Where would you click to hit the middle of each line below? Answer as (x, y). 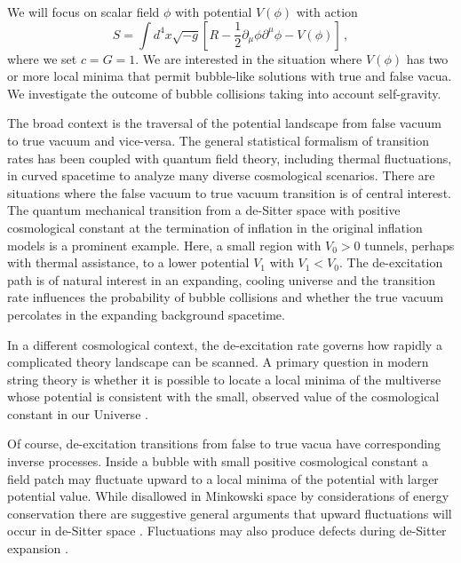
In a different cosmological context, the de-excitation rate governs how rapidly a (225, 344)
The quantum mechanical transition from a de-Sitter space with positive (204, 210)
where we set (42, 58)
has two (427, 58)
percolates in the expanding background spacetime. (146, 314)
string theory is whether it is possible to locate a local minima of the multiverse (224, 379)
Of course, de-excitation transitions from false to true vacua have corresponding (224, 444)
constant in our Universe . (78, 413)
